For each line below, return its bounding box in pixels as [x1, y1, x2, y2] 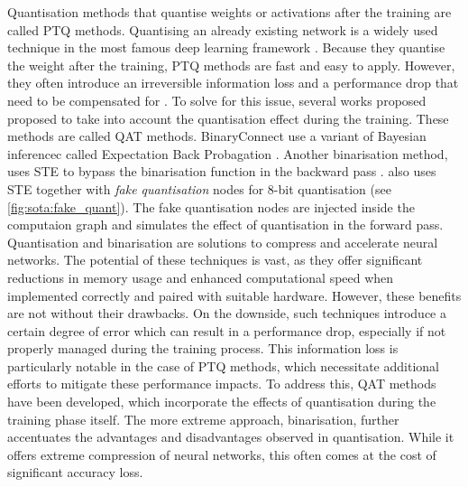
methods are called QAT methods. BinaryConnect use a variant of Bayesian [7, 126, 427, 145]
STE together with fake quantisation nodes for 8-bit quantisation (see [7, 179, 391, 198]
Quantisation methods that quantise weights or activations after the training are [7, 3, 452, 21]
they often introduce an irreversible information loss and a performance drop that [7, 73, 459, 92]
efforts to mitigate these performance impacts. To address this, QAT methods [7, 374, 436, 393]
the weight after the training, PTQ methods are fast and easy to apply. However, [7, 55, 455, 74]
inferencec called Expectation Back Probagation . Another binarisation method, [7, 144, 448, 163]
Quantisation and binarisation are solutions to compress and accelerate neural [7, 232, 438, 251]
